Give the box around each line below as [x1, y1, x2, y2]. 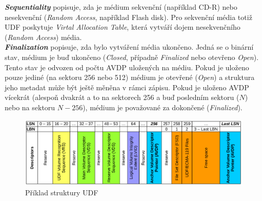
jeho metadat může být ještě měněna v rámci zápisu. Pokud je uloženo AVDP [5, 82, 249, 92]
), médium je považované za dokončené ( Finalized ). [83, 102, 243, 112]
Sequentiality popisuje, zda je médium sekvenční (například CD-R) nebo [5, 2, 237, 12]
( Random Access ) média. [5, 31, 82, 42]
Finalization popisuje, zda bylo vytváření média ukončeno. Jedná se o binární [5, 42, 254, 52]
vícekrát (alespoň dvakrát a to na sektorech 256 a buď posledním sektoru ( [5, 92, 239, 103]
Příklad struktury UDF [25, 187, 98, 198]
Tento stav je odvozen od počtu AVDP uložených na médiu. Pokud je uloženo [5, 62, 249, 72]
